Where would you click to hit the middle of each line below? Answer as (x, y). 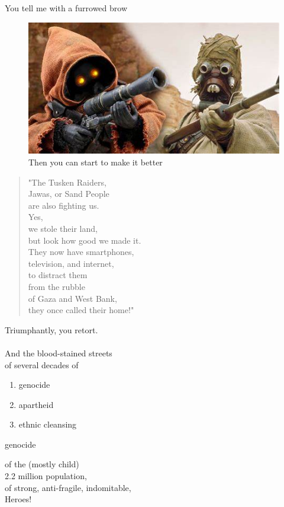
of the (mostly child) (42, 464)
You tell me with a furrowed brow (66, 8)
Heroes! (18, 499)
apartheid (36, 404)
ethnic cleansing (48, 424)
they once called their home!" (81, 310)
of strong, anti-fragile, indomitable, (68, 487)
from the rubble (57, 286)
